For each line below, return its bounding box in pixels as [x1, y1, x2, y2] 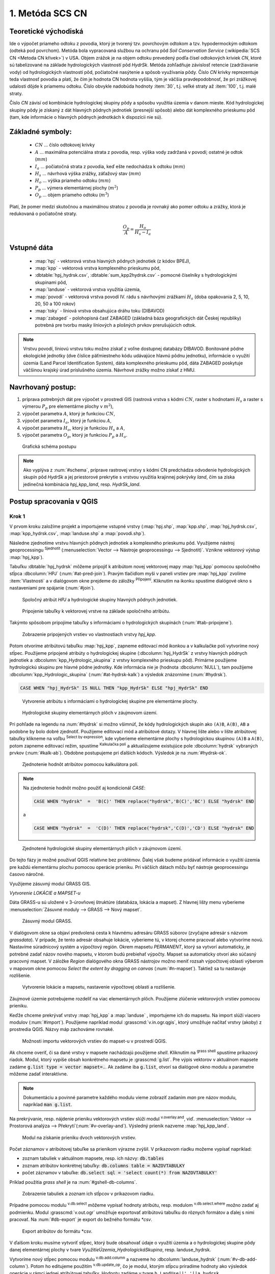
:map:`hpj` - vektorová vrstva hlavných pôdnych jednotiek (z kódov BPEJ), [35, 258, 191, 264]
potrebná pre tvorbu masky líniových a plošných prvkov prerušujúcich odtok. [35, 322, 197, 328]
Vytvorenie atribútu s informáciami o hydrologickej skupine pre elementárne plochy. [22, 698, 198, 704]
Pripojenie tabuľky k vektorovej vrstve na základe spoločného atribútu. [22, 608, 171, 614]
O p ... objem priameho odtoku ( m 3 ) [35, 191, 109, 199]
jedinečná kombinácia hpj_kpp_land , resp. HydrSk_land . [23, 481, 141, 487]
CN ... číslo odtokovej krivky [35, 142, 95, 148]
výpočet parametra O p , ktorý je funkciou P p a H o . [22, 432, 127, 439]
